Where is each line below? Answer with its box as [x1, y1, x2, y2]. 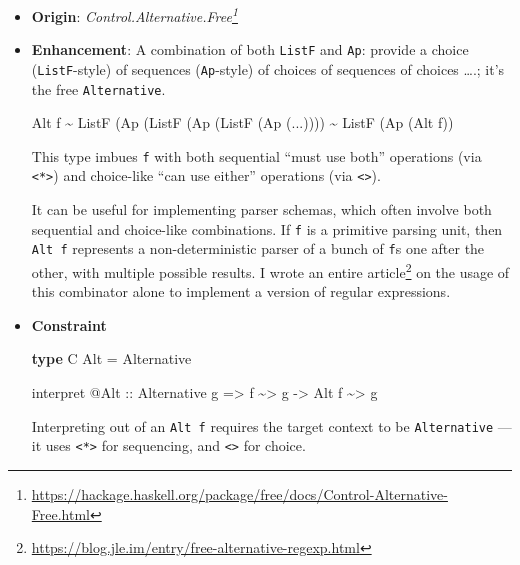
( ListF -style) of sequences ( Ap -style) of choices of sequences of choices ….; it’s [31, 58, 505, 79]
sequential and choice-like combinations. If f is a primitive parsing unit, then [31, 218, 503, 239]
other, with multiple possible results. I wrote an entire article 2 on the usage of [31, 259, 510, 282]
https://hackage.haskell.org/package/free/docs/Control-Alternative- [31, 483, 448, 504]
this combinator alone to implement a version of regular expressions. [31, 281, 451, 302]
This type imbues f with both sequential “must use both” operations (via [31, 145, 482, 166]
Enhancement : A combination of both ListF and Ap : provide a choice [31, 39, 469, 60]
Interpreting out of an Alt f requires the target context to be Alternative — [31, 415, 512, 436]
